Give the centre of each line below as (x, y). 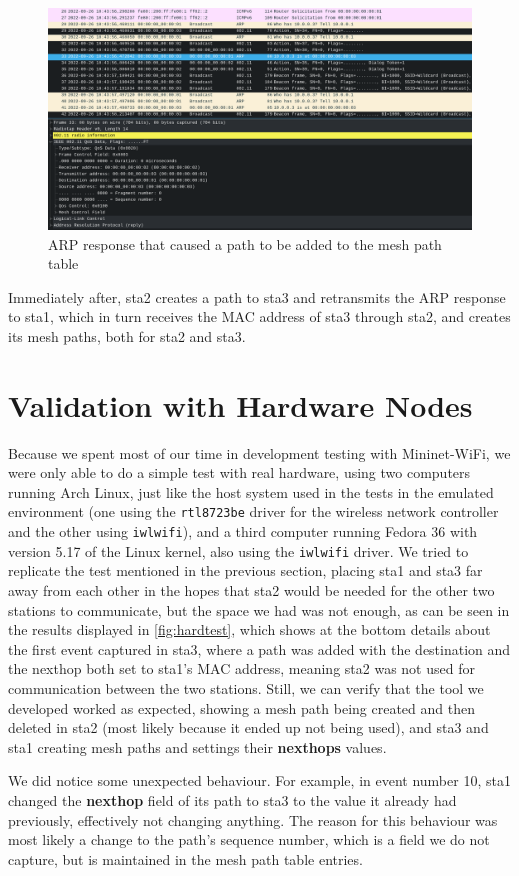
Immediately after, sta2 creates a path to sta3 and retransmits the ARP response (257, 296)
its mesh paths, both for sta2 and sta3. (127, 335)
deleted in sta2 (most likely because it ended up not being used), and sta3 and (248, 727)
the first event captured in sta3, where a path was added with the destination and (259, 648)
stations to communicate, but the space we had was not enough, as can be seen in (259, 609)
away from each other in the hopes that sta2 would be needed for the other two (251, 589)
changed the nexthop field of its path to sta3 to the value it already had (232, 799)
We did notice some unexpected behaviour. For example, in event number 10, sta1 (259, 780)
